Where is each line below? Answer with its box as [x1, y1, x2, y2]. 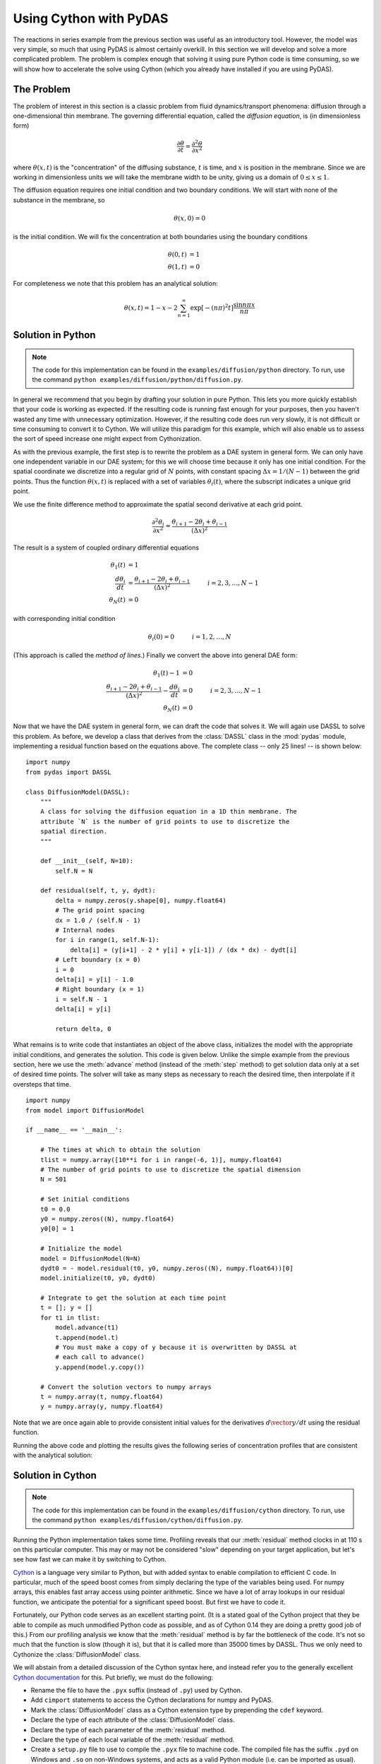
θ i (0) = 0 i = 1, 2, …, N [147, 632, 232, 642]
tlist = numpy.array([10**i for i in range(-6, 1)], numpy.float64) [40, 1156, 282, 1164]
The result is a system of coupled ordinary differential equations [13, 543, 200, 552]
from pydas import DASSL [25, 768, 111, 776]
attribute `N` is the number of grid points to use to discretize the [40, 817, 290, 826]
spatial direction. [40, 828, 108, 835]
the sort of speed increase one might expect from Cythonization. [13, 435, 202, 443]
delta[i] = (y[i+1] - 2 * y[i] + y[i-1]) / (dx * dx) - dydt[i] [70, 946, 298, 954]
